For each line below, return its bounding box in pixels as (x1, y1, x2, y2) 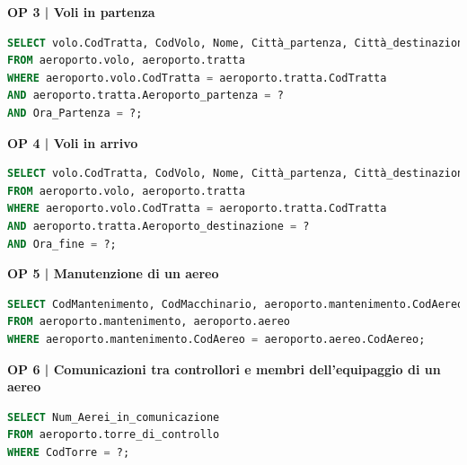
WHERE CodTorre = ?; (7, 445, 130, 459)
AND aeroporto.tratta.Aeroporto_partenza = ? (7, 89, 284, 102)
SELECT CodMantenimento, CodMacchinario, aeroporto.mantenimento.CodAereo (7, 297, 464, 311)
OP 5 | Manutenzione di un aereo (7, 264, 219, 283)
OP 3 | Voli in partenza (7, 3, 155, 21)
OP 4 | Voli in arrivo (7, 133, 138, 152)
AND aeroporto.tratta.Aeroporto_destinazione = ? (7, 219, 310, 232)
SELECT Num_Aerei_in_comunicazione (7, 410, 220, 424)
